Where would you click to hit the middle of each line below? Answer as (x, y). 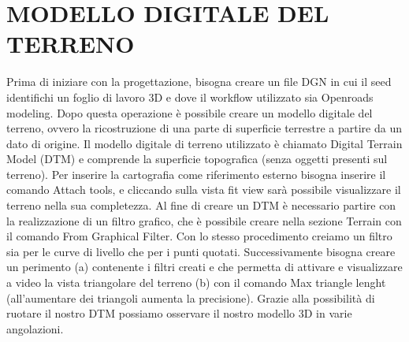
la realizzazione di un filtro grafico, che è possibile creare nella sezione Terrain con (204, 220)
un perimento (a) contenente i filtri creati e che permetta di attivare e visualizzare (204, 267)
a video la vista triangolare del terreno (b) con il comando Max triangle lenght (196, 283)
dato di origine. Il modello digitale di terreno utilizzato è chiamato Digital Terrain (204, 143)
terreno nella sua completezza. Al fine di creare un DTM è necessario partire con (201, 205)
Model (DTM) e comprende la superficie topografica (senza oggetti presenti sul (197, 159)
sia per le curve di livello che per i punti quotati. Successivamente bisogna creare (201, 251)
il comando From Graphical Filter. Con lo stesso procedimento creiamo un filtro (199, 236)
